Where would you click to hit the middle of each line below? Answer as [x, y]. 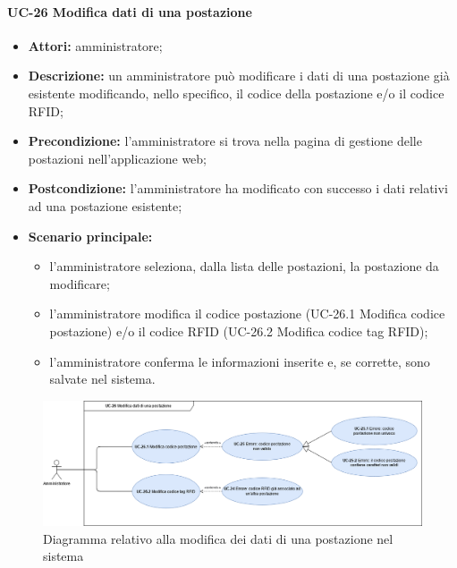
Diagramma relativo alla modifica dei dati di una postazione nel [218, 538]
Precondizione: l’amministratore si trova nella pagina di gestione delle [225, 141]
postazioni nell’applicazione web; [118, 158]
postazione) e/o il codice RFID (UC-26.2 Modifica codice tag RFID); [239, 331]
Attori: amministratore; [95, 45]
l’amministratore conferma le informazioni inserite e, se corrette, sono [240, 361]
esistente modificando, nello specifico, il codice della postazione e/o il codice [236, 93]
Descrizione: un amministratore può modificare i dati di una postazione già [239, 76]
